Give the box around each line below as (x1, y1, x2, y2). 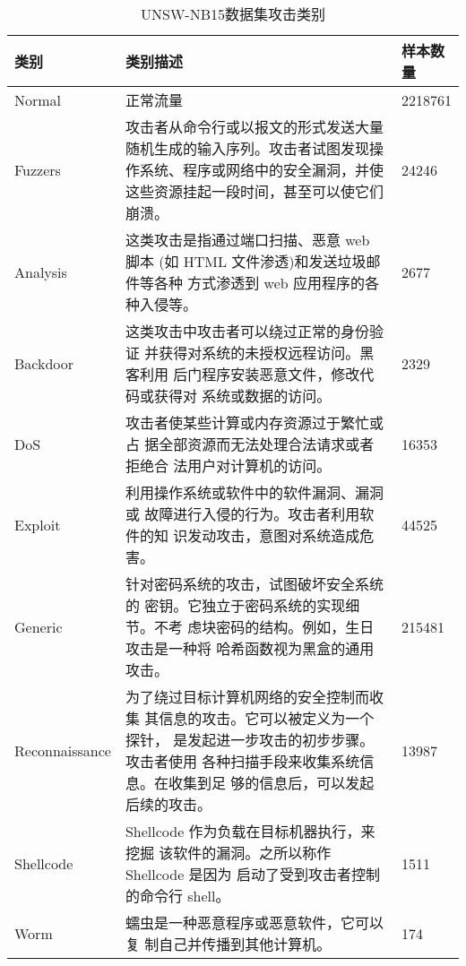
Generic (14, 616, 63, 637)
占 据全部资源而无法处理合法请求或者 (125, 434, 375, 454)
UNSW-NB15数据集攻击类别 (140, 4, 325, 24)
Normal (14, 89, 62, 110)
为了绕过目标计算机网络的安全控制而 (125, 686, 369, 707)
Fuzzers (14, 159, 61, 180)
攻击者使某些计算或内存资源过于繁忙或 (125, 412, 384, 433)
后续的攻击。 (125, 794, 211, 815)
